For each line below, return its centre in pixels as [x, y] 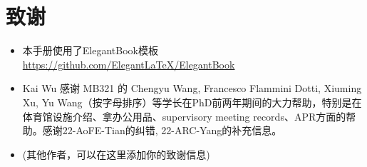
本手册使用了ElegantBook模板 [90, 50]
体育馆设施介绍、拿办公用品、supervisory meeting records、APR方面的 [184, 116]
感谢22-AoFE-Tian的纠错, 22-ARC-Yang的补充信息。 [162, 130]
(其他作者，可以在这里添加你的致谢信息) [116, 154]
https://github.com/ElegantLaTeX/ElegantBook [129, 64]
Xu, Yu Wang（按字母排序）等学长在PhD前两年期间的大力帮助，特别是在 [192, 102]
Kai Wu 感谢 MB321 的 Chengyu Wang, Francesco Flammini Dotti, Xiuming [192, 88]
